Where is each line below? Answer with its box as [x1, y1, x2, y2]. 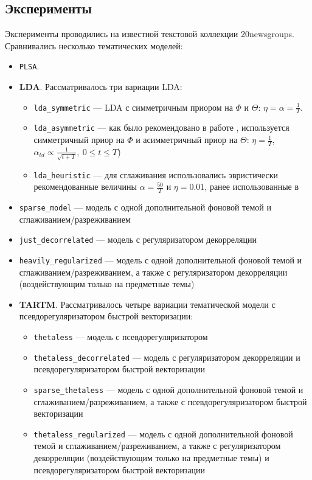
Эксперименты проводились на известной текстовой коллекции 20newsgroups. [5, 27, 294, 40]
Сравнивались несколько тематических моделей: [5, 39, 183, 52]
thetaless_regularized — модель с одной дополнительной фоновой [33, 427, 293, 440]
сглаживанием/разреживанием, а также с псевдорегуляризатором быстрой [33, 395, 307, 408]
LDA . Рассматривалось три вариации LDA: [19, 80, 182, 93]
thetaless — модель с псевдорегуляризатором [33, 330, 208, 343]
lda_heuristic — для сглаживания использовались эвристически [33, 168, 278, 181]
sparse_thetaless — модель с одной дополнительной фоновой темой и [33, 383, 303, 395]
